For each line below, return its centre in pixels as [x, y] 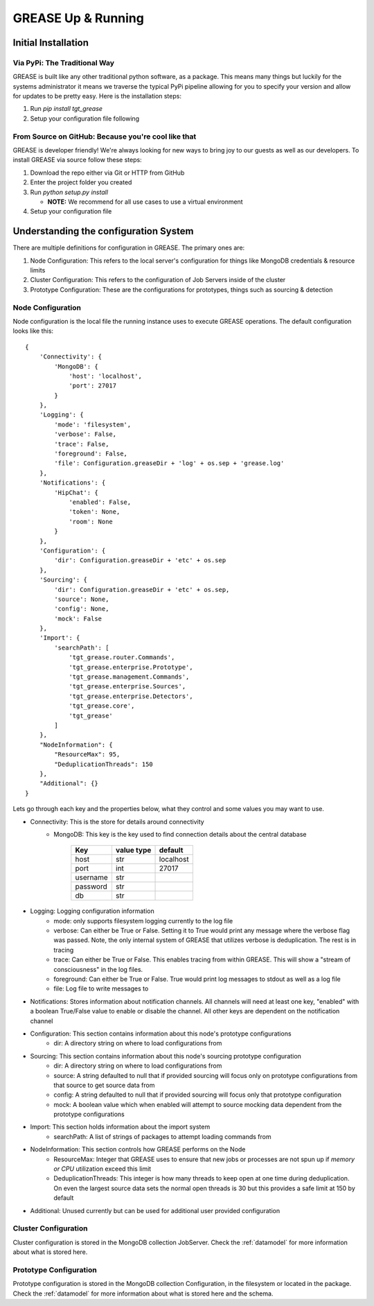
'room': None [91, 521]
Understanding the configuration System [103, 231]
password [91, 887]
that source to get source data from [104, 1085]
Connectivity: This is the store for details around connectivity [117, 821]
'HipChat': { [76, 493]
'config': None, [82, 609]
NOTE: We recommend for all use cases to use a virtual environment [145, 202]
